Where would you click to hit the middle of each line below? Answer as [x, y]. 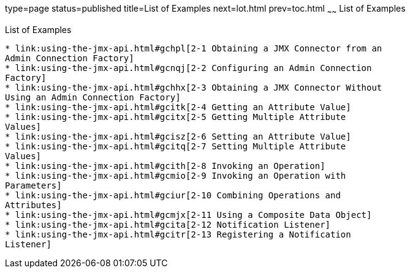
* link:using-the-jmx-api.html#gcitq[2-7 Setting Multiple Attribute [176, 146]
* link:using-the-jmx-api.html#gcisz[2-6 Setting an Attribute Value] [178, 136]
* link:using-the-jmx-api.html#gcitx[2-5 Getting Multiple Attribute [176, 117]
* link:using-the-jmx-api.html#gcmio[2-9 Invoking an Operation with [176, 175]
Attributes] [33, 205]
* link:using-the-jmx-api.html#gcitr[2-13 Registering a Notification [178, 234]
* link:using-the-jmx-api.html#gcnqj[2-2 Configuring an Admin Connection [188, 68]
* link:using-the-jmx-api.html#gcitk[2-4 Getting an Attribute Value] [178, 107]
